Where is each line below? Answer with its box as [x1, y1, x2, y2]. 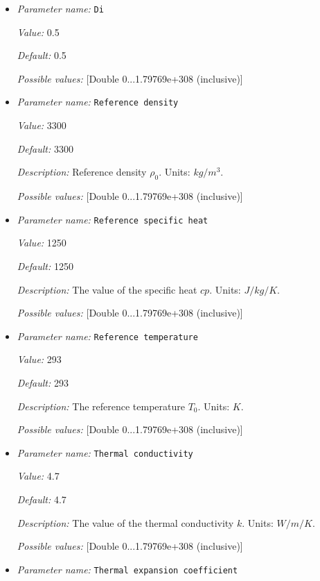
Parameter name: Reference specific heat [17, 212, 208, 226]
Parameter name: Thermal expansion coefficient [17, 562, 238, 576]
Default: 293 [17, 375, 69, 389]
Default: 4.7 [17, 491, 66, 506]
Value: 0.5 [17, 24, 60, 39]
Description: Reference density [17, 165, 147, 179]
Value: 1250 [17, 235, 66, 250]
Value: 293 [17, 352, 62, 367]
